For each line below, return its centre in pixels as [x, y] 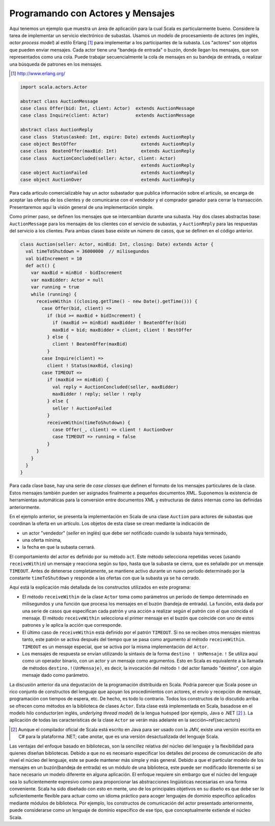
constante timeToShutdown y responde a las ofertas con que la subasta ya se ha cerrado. [105, 578]
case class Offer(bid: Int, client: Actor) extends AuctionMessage [107, 109]
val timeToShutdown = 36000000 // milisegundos [88, 251]
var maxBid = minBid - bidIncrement [76, 273]
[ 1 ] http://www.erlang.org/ [38, 73]
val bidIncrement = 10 [54, 258]
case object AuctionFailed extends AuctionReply [107, 172]
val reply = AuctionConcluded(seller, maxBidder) [115, 387]
